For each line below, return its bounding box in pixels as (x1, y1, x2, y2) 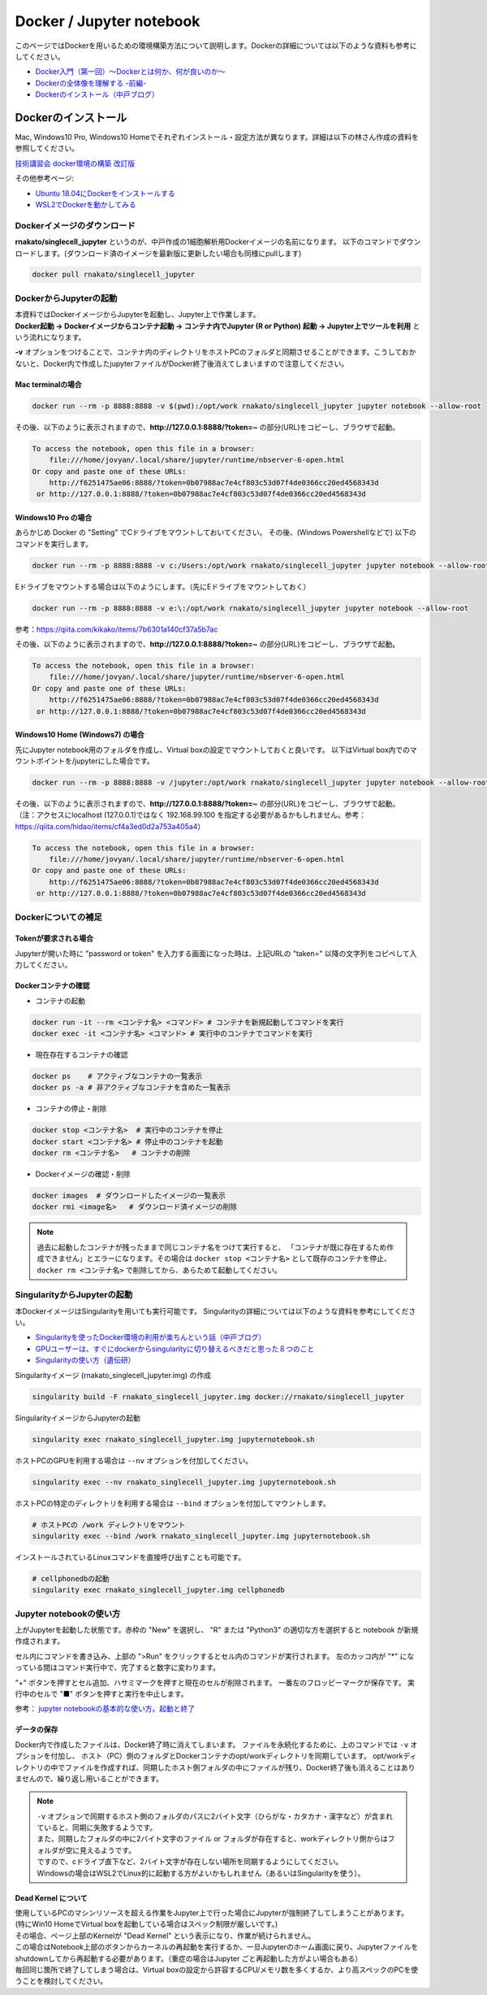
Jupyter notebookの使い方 (15, 1608, 121, 1619)
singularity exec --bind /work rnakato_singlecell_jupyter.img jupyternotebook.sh (32, 1531, 371, 1541)
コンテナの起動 (35, 996, 85, 1006)
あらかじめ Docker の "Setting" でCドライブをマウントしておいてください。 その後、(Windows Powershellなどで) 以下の (15, 528, 417, 537)
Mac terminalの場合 (15, 379, 83, 389)
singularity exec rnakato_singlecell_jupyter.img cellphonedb (32, 1585, 285, 1595)
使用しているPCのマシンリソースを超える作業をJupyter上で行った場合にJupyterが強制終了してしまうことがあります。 (15, 1908, 409, 1918)
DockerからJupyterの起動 (15, 293, 118, 304)
